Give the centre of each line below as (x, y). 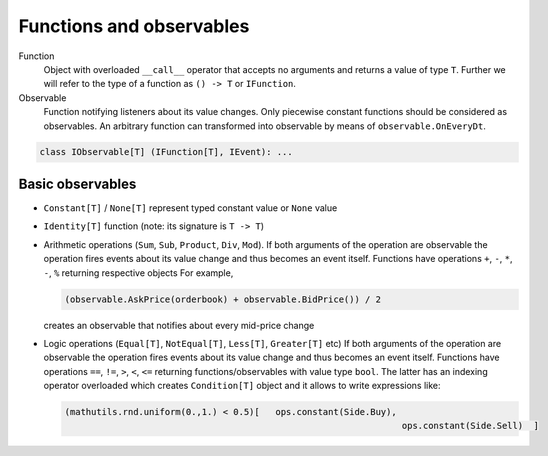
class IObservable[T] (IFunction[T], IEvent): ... (166, 152)
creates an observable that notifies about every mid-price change (179, 325)
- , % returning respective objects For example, (138, 272)
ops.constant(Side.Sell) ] (470, 426)
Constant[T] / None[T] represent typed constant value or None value (190, 207)
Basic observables (77, 183)
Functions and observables (134, 26)
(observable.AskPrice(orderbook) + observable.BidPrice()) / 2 (223, 299)
